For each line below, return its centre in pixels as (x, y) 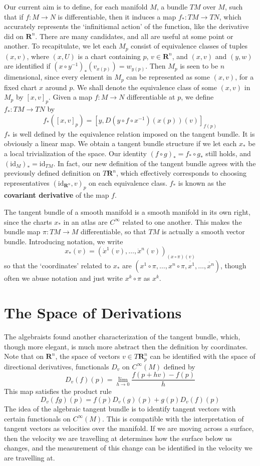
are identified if (27, 66)
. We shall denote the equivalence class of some (145, 87)
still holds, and (228, 153)
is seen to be (199, 66)
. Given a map (70, 97)
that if (14, 16)
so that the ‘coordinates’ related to (57, 266)
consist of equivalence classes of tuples (189, 46)
